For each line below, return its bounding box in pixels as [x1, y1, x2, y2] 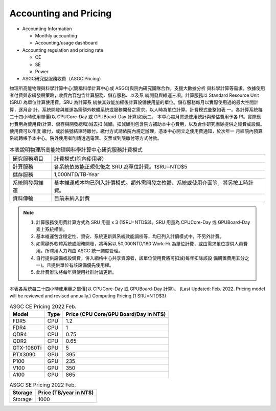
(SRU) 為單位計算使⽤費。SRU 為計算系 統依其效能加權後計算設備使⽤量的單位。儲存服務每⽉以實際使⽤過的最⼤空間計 [9, 99, 259, 105]
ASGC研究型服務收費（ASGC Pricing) [22, 76, 101, 82]
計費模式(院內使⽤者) [54, 155, 104, 162]
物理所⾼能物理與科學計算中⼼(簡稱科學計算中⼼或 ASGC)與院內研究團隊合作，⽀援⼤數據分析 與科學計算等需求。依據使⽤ [9, 85, 265, 91]
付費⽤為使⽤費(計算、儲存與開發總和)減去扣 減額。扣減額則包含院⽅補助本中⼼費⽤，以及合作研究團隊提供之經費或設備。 [9, 121, 265, 127]
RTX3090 [12, 351, 36, 358]
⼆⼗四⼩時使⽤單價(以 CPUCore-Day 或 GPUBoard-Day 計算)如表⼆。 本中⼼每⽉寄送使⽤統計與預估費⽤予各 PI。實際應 [9, 114, 262, 120]
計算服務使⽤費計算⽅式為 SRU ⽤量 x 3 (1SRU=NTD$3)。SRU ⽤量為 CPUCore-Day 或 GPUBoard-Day [36, 219, 250, 225]
